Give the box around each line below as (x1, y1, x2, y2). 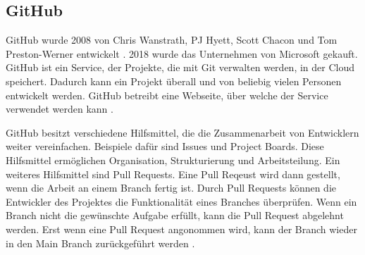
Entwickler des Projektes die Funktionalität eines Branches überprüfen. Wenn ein (6, 194, 357, 209)
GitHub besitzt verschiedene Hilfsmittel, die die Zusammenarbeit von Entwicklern (6, 125, 359, 139)
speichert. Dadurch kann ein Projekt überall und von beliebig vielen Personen (6, 73, 342, 88)
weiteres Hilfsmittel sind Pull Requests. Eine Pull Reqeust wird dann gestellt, (6, 166, 340, 181)
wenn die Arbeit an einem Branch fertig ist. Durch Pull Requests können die (6, 180, 336, 195)
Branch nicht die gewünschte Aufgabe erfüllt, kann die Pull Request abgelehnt (6, 208, 344, 223)
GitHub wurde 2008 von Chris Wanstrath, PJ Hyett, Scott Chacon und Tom (6, 32, 338, 47)
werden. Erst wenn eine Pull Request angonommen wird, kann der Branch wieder (6, 221, 357, 236)
